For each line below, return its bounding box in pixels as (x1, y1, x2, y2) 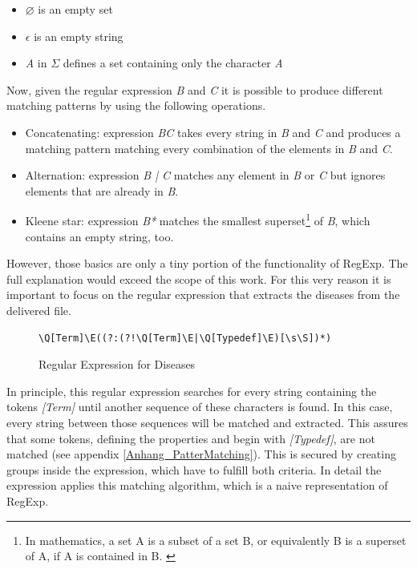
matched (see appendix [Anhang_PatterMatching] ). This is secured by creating (6, 446, 396, 462)
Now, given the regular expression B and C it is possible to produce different (6, 81, 383, 98)
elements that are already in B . (25, 182, 179, 199)
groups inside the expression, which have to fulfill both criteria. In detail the (6, 461, 382, 478)
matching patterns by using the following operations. (6, 97, 266, 114)
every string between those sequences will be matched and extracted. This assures (6, 414, 408, 430)
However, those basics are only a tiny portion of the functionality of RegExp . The (6, 255, 408, 272)
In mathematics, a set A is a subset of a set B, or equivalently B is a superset (25, 531, 407, 548)
